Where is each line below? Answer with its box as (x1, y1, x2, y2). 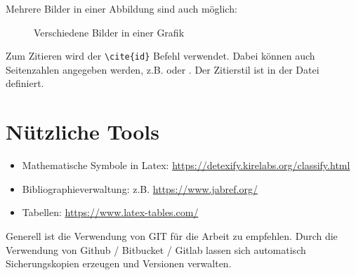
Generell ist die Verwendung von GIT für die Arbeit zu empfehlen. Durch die (6, 228, 338, 243)
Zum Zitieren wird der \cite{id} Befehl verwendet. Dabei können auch (6, 48, 315, 63)
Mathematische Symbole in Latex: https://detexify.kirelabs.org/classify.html (22, 158, 350, 173)
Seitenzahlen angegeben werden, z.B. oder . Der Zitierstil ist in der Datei (6, 62, 319, 76)
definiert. (6, 76, 44, 90)
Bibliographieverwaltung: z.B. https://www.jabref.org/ (22, 181, 258, 196)
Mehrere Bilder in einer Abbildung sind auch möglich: (6, 1, 237, 15)
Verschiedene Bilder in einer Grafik (34, 25, 185, 39)
